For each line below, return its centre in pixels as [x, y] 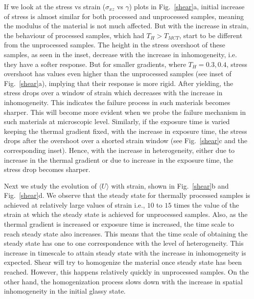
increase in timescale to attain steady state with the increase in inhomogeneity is [125, 252]
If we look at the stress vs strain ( [55, 6]
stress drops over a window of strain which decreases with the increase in [113, 93]
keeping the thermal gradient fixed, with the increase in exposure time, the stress [126, 131]
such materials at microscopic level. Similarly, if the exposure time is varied [117, 121]
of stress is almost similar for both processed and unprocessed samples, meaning [124, 16]
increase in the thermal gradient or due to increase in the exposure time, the [119, 160]
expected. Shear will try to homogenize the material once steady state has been [123, 262]
